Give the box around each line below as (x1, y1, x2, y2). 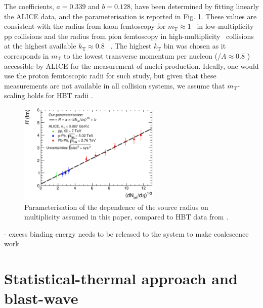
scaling (4, 90, 25, 101)
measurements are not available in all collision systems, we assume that (4, 80, 225, 91)
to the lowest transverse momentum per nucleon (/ (64, 50, 222, 61)
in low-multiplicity (197, 21, 254, 31)
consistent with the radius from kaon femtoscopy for (4, 21, 166, 31)
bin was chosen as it (163, 40, 226, 51)
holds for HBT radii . (27, 90, 93, 101)
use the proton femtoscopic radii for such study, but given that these (4, 70, 216, 81)
